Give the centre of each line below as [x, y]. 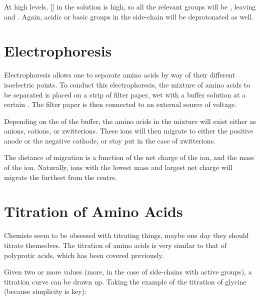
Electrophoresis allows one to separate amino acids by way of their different [120, 75]
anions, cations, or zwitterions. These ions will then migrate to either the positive [129, 131]
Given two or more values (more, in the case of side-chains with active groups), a [128, 272]
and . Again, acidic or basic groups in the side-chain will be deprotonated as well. [129, 16]
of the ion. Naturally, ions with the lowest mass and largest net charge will [118, 167]
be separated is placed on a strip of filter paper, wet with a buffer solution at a [125, 94]
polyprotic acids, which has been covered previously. [84, 255]
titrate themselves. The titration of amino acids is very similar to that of [115, 245]
